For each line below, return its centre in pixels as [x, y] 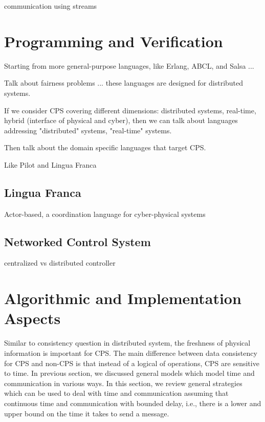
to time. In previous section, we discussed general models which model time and [129, 373]
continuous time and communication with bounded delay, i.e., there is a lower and [133, 403]
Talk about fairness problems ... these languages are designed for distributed [124, 83]
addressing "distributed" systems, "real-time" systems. [88, 130]
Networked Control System [78, 241]
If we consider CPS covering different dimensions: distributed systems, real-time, [130, 110]
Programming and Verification [114, 41]
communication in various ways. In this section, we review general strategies [123, 383]
